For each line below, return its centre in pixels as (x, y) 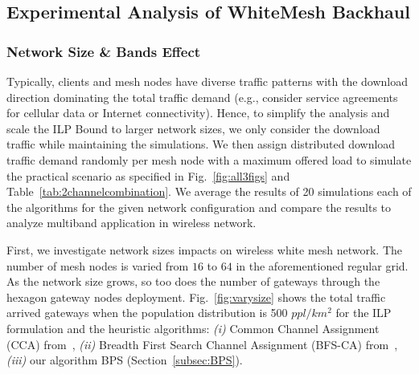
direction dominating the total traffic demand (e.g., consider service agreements (202, 97)
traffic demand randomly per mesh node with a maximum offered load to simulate (209, 159)
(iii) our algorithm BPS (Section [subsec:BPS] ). (125, 360)
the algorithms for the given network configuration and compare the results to (199, 207)
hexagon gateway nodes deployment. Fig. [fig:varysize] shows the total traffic (196, 297)
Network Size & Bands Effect (104, 51)
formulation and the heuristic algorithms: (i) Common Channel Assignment (193, 328)
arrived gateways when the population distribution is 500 (147, 313)
